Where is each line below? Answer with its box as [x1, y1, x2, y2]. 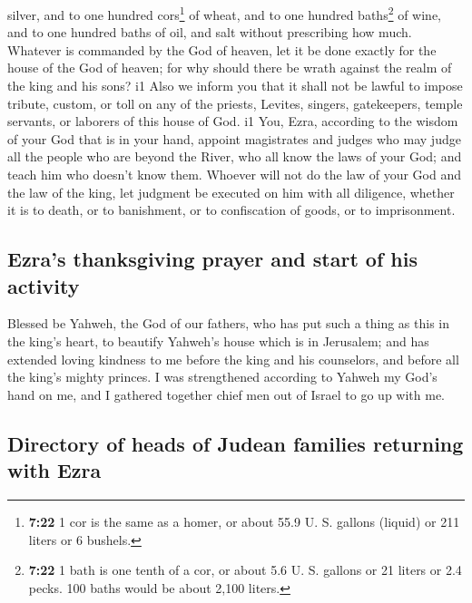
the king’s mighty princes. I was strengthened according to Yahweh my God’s [7, 367, 438, 386]
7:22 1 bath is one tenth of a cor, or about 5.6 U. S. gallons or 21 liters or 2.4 [28, 560, 462, 579]
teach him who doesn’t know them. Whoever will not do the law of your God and [7, 165, 461, 183]
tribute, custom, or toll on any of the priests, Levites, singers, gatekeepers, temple [7, 93, 463, 112]
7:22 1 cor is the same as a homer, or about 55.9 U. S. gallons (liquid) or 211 [28, 511, 460, 530]
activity [7, 271, 80, 299]
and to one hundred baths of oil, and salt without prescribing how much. [7, 23, 412, 42]
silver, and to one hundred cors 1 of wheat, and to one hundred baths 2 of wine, [7, 3, 441, 24]
